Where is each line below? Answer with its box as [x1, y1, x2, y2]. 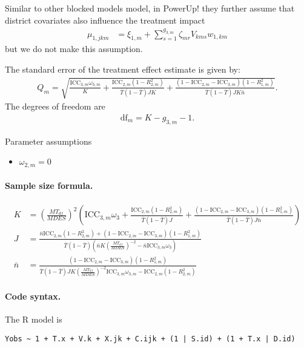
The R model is [5, 313, 62, 326]
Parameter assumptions [5, 134, 92, 147]
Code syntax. [5, 289, 61, 302]
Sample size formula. [5, 179, 93, 192]
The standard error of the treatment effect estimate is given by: [5, 63, 240, 75]
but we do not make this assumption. [5, 42, 143, 55]
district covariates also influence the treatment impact [5, 13, 205, 26]
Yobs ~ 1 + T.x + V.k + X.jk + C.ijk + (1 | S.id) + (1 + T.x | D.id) [5, 334, 296, 343]
